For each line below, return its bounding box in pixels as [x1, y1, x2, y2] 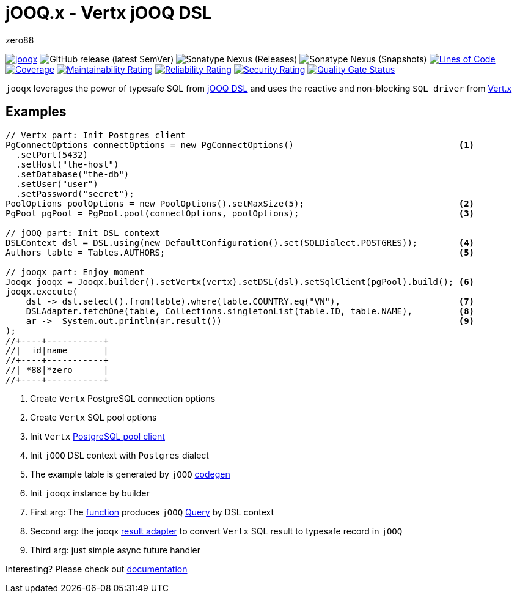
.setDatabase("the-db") [15, 169, 130, 179]
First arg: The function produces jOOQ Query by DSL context [30, 506, 274, 517]
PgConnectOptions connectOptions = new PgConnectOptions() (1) [5, 139, 475, 150]
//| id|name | [5, 345, 109, 355]
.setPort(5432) [15, 149, 88, 160]
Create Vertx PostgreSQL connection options [30, 393, 216, 404]
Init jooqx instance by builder [30, 487, 150, 498]
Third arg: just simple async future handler [30, 544, 200, 555]
